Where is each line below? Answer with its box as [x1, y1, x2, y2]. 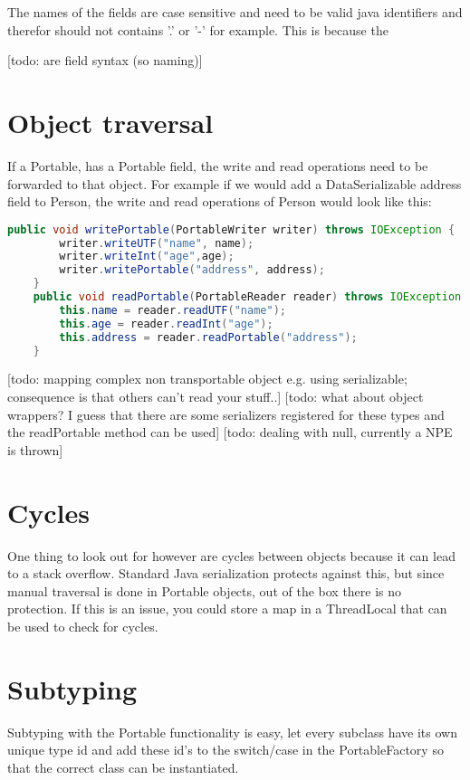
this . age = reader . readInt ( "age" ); [59, 317, 273, 330]
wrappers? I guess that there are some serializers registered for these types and [7, 404, 445, 423]
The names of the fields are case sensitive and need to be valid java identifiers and [7, 3, 463, 21]
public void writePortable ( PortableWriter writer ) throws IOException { [7, 223, 456, 236]
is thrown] [7, 440, 63, 459]
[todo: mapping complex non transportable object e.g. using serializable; [7, 369, 408, 388]
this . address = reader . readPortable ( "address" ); [59, 330, 358, 344]
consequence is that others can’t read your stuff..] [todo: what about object [7, 387, 424, 406]
